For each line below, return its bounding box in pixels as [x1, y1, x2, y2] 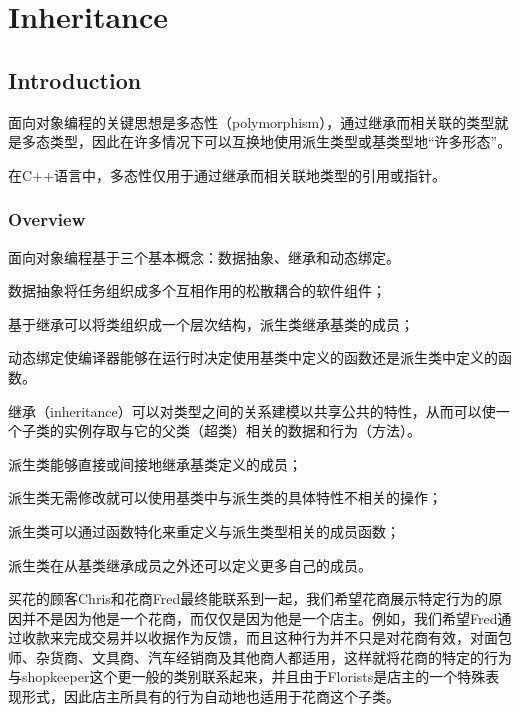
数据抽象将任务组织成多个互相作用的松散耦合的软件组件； [8, 280, 386, 301]
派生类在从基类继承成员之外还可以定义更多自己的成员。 [8, 554, 372, 575]
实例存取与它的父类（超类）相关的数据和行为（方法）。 [63, 420, 421, 441]
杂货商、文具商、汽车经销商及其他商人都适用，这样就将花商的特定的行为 [35, 646, 512, 667]
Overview [8, 207, 86, 232]
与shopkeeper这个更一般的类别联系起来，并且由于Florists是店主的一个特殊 [8, 666, 486, 687]
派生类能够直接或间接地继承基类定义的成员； [8, 453, 302, 474]
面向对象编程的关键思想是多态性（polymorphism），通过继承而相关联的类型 [8, 111, 495, 132]
